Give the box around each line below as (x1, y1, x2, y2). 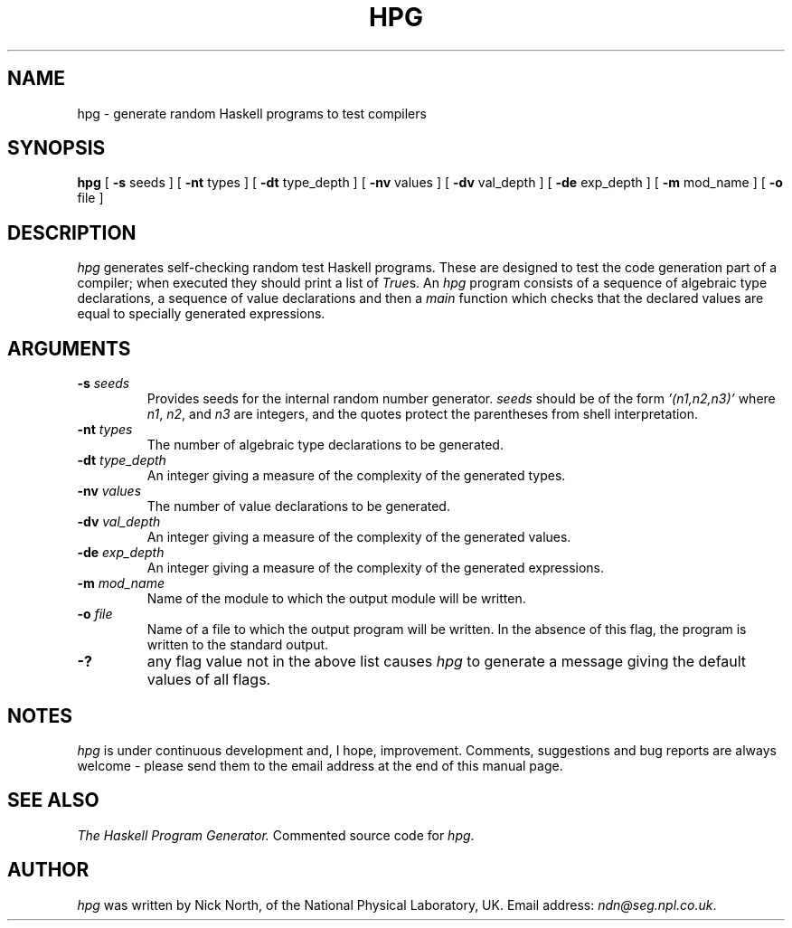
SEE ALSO (7, 789, 99, 812)
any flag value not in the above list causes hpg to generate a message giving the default (146, 652, 747, 671)
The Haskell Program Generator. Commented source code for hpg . (77, 827, 475, 843)
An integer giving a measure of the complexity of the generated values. (146, 529, 571, 545)
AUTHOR (7, 858, 90, 882)
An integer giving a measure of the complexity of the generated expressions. (146, 560, 604, 576)
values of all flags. (146, 670, 271, 689)
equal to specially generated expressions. (77, 306, 325, 322)
